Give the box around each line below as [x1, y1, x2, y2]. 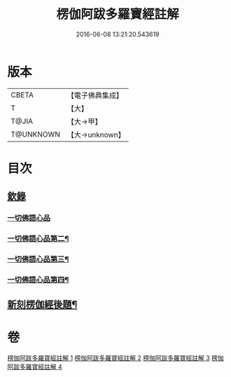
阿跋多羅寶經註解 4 [7, 362, 62, 371]
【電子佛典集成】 [66, 90, 124, 100]
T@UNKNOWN [10, 129, 61, 139]
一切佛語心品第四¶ [7, 275, 69, 285]
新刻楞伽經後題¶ [7, 299, 78, 310]
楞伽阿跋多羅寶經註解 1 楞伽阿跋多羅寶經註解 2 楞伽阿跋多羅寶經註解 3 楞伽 [7, 354, 224, 362]
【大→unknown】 [66, 130, 125, 139]
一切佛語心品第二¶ [7, 234, 69, 244]
